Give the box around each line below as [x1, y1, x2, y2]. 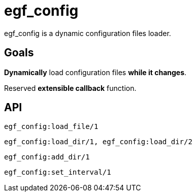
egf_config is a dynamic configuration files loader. [4, 28, 171, 38]
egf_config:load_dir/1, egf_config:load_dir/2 [4, 138, 192, 146]
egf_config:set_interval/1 [4, 168, 111, 177]
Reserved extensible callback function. [4, 83, 137, 92]
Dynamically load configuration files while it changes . [4, 68, 187, 77]
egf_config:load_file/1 [4, 122, 99, 131]
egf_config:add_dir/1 [4, 153, 90, 161]
